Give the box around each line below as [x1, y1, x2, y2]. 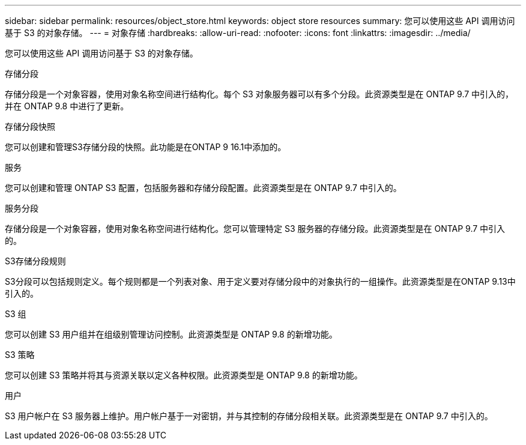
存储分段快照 [5, 121, 55, 132]
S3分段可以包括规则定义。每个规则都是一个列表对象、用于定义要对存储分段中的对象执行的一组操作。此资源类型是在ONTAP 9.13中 [5, 276, 516, 286]
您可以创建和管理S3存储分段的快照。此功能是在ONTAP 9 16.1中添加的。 [5, 142, 286, 152]
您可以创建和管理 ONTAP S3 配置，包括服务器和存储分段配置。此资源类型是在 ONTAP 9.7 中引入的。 [5, 183, 402, 193]
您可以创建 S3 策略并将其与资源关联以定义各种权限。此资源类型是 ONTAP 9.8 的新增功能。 [5, 370, 363, 380]
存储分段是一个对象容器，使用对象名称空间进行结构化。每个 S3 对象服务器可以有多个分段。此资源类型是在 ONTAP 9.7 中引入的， [5, 89, 514, 99]
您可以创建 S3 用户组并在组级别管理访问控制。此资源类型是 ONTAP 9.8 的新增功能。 [5, 329, 337, 339]
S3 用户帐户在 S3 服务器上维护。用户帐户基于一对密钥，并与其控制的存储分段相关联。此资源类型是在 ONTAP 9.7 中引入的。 [5, 411, 493, 421]
